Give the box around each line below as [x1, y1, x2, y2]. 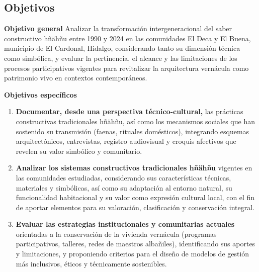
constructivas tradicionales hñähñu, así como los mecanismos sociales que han [16, 116, 255, 126]
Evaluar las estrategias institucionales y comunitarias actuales [16, 219, 235, 229]
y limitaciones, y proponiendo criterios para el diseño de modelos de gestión [16, 248, 249, 259]
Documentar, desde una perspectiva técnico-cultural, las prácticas [16, 106, 243, 117]
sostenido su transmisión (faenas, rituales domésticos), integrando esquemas [16, 126, 249, 136]
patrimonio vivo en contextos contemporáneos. [4, 72, 147, 83]
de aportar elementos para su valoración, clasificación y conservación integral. [16, 202, 254, 212]
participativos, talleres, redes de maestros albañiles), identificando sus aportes [16, 238, 255, 249]
